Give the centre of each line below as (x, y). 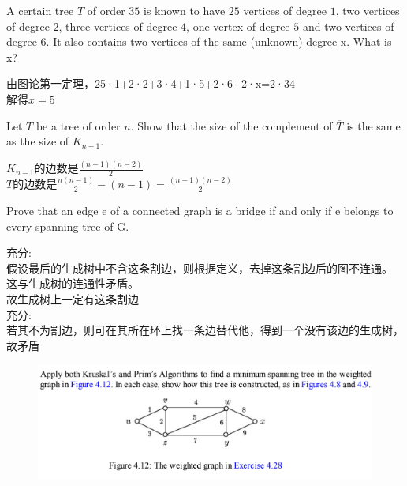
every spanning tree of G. (68, 226)
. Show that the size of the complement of (232, 125)
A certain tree (40, 10)
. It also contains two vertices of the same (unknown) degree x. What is (219, 41)
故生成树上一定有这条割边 (73, 299)
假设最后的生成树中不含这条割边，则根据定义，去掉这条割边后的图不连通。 (200, 267)
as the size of (38, 141)
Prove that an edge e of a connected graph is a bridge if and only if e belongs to (200, 211)
